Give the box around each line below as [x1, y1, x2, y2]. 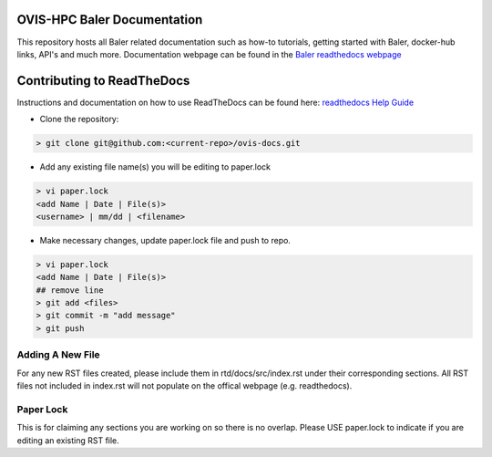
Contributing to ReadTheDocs [16, 73, 190, 88]
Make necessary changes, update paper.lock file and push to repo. [39, 234, 292, 245]
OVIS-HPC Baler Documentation [16, 12, 203, 27]
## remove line [36, 285, 104, 296]
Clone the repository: [39, 114, 119, 125]
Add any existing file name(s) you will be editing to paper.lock [39, 161, 271, 172]
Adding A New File [16, 348, 100, 361]
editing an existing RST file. [16, 434, 120, 446]
